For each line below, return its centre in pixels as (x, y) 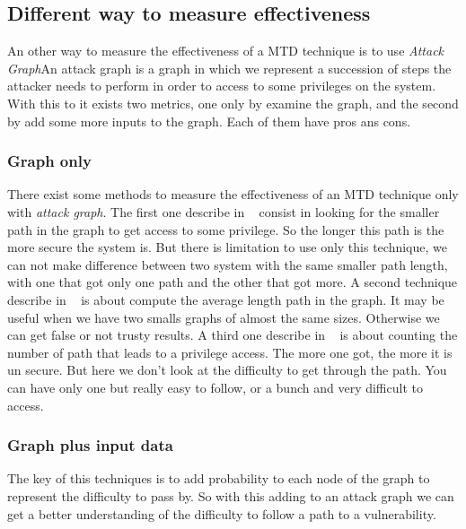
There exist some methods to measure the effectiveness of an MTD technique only (233, 194)
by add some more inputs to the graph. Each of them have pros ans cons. (209, 121)
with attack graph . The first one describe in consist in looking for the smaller (224, 211)
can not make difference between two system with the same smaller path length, (228, 264)
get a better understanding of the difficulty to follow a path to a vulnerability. (222, 513)
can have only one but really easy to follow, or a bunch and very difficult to (215, 387)
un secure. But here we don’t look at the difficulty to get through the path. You (227, 370)
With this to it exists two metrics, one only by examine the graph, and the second (233, 103)
